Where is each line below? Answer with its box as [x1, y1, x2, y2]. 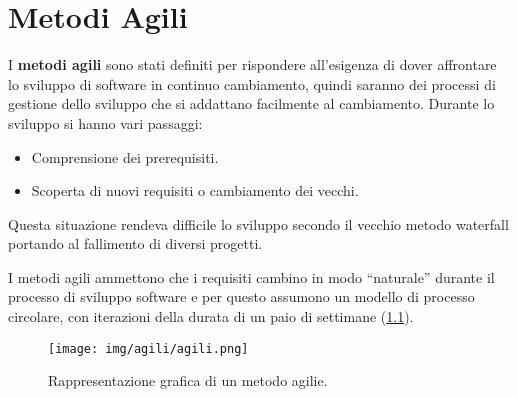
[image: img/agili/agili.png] [48, 341, 249, 356]
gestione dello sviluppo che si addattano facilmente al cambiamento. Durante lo [8, 93, 495, 114]
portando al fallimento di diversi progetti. [8, 233, 263, 254]
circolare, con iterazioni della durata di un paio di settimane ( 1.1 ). [8, 306, 414, 327]
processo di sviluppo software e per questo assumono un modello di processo [8, 286, 475, 307]
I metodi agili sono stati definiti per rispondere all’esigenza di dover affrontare [8, 54, 497, 75]
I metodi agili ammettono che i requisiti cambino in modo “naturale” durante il [8, 266, 495, 287]
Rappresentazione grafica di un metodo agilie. [48, 370, 328, 391]
